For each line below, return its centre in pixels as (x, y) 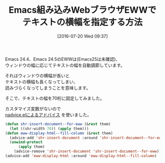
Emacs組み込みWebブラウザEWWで (82, 10)
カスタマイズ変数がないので (33, 109)
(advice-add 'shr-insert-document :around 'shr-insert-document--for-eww (86, 138)
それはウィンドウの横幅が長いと (37, 75)
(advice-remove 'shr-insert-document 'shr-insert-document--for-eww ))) (89, 151)
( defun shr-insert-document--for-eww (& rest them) (58, 124)
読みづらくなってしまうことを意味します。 (48, 88)
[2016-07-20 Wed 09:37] (82, 36)
